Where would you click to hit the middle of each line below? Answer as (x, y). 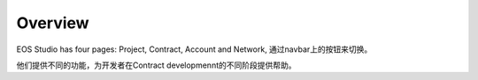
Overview (53, 23)
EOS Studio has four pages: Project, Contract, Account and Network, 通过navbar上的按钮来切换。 (194, 49)
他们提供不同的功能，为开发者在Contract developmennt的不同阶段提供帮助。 (156, 65)
